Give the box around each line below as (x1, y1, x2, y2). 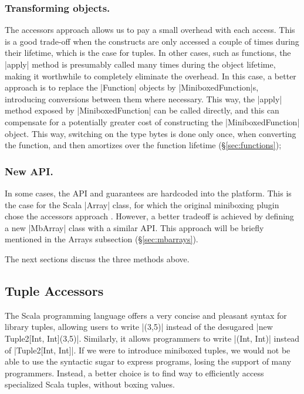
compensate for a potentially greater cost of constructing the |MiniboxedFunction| (5, 115, 300, 128)
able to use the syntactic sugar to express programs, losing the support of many (5, 355, 292, 368)
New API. (5, 163, 53, 178)
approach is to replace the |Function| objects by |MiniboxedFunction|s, (5, 81, 259, 94)
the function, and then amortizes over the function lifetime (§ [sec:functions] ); (5, 139, 282, 151)
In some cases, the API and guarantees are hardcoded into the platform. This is (5, 186, 292, 199)
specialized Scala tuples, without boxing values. (5, 378, 175, 390)
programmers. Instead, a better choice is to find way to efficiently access (5, 366, 264, 379)
